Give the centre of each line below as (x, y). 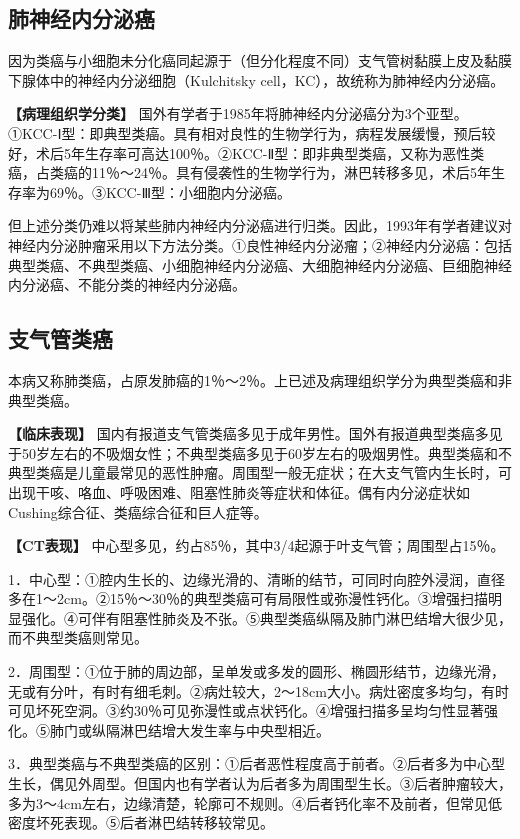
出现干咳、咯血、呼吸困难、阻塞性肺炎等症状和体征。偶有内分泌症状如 (239, 491)
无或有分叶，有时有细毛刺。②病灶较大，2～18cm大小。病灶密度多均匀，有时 (258, 690)
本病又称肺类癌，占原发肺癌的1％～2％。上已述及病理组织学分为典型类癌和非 (260, 379)
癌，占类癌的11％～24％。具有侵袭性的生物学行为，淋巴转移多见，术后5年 (249, 172)
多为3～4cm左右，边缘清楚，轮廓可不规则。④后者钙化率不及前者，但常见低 (255, 802)
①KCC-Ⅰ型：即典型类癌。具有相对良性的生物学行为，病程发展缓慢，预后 (245, 132)
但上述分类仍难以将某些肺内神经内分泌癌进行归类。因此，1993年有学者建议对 (260, 225)
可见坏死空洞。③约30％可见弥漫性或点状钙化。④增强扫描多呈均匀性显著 (246, 710)
